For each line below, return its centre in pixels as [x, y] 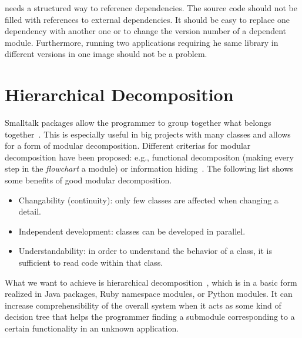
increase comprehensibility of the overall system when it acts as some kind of [143, 305]
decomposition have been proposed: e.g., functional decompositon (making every [149, 157]
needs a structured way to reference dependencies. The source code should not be [151, 8]
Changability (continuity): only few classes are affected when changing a [148, 200]
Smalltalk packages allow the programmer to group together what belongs [138, 123]
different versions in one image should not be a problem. [106, 54]
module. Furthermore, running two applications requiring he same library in [142, 42]
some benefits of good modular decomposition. [88, 180]
